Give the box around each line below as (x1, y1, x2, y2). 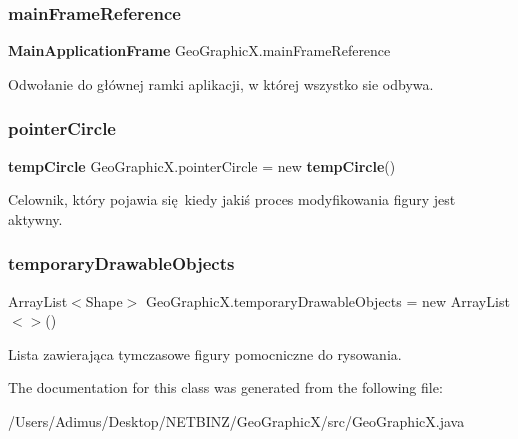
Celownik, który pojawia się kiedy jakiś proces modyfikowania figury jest (8, 189, 456, 210)
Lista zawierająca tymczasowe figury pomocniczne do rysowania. (8, 343, 402, 364)
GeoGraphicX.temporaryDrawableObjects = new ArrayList (146, 290, 510, 311)
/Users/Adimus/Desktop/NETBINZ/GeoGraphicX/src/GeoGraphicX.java (8, 411, 465, 431)
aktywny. (8, 208, 63, 229)
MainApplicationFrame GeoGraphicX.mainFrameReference (8, 40, 391, 61)
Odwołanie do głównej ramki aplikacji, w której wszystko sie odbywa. (8, 73, 434, 94)
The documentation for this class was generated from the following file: (8, 377, 443, 398)
